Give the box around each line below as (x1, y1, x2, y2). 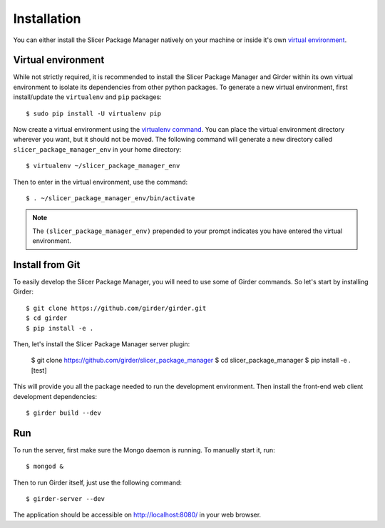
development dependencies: (13, 392, 98, 400)
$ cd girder (26, 314, 68, 322)
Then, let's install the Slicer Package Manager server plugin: (13, 340, 190, 348)
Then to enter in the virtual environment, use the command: (13, 177, 188, 186)
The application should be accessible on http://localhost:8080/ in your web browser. (13, 510, 262, 519)
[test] (31, 366, 47, 374)
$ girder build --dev (26, 408, 101, 417)
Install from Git (13, 259, 81, 271)
